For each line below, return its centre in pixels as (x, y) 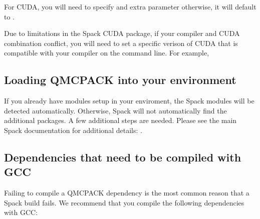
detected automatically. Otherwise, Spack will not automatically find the (115, 110)
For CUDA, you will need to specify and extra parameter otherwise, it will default (130, 6)
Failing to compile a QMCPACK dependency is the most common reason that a (127, 193)
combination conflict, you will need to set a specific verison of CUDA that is (121, 43)
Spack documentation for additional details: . (73, 130)
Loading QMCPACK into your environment (120, 80)
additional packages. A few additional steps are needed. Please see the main (120, 120)
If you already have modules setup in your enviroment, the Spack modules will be (129, 101)
